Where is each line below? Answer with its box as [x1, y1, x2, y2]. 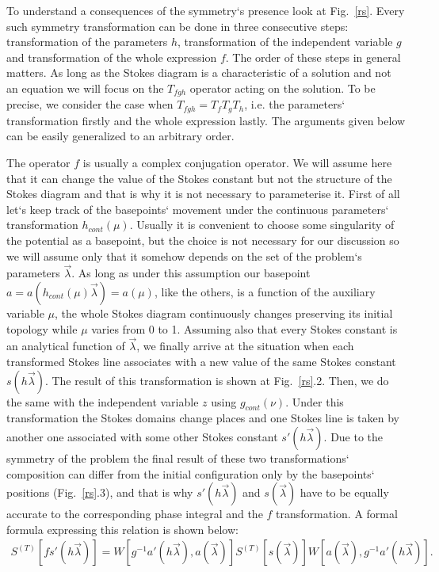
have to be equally [300, 484, 389, 501]
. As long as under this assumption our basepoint [71, 265, 311, 281]
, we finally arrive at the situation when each [136, 337, 354, 354]
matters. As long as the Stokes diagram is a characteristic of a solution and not [6, 64, 391, 81]
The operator [6, 154, 71, 171]
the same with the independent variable [6, 393, 199, 410]
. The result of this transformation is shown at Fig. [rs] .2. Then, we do [44, 372, 389, 388]
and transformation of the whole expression [6, 48, 217, 65]
